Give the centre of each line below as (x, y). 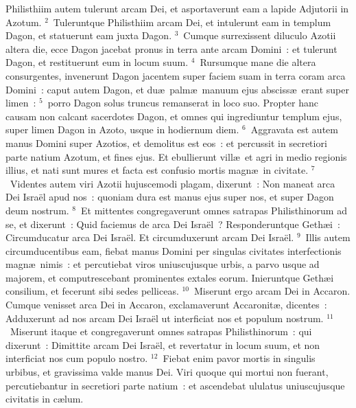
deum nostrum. (37, 210)
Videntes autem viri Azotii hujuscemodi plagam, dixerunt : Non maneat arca (173, 183)
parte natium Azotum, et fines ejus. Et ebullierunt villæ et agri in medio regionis (176, 156)
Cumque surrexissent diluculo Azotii (260, 35)
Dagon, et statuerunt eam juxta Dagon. (89, 35)
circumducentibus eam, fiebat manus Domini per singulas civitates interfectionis (174, 250)
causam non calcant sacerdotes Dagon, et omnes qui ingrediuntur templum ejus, (174, 116)
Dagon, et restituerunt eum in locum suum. (97, 62)
